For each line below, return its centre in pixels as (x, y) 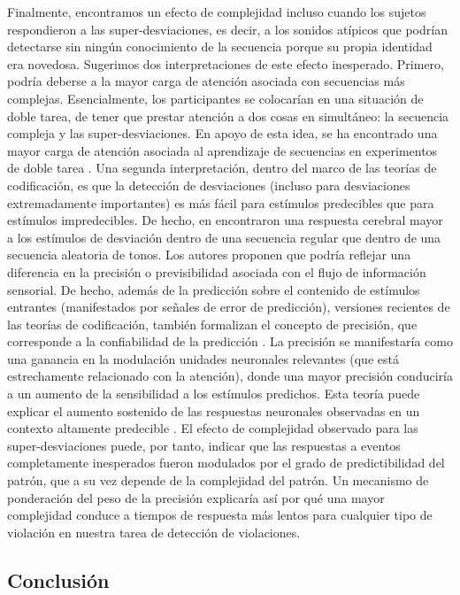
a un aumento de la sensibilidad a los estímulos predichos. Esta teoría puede (214, 394)
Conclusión (58, 580)
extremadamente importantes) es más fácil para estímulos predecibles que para (221, 202)
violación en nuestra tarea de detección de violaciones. (154, 532)
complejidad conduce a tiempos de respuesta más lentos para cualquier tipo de (220, 515)
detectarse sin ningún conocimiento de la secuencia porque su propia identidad (220, 46)
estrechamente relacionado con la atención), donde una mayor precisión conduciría (230, 376)
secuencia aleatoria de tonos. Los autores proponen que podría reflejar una (209, 255)
